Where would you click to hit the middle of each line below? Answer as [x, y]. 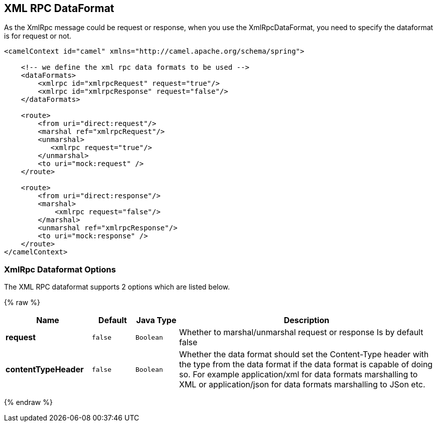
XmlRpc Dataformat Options [60, 269]
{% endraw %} [28, 402]
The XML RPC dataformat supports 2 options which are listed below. [117, 287]
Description [307, 320]
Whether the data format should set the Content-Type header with [304, 354]
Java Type [156, 320]
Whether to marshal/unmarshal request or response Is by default [301, 332]
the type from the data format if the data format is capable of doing [306, 365]
